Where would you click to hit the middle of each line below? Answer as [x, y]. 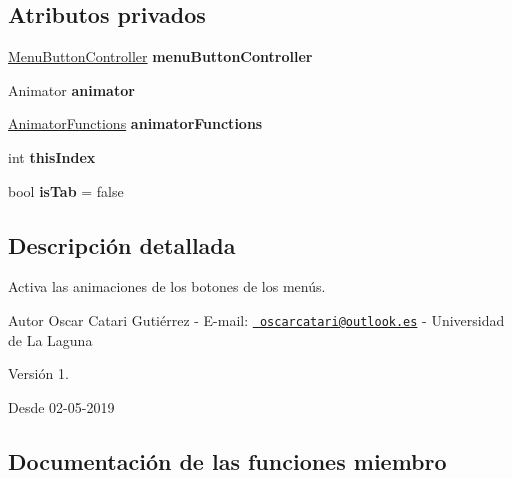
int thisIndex [52, 156]
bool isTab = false [66, 190]
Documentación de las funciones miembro [227, 460]
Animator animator [71, 89]
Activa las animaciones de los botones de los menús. [167, 286]
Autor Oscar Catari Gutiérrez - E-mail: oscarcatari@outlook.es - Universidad [256, 319]
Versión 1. [38, 373]
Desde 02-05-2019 [61, 406]
